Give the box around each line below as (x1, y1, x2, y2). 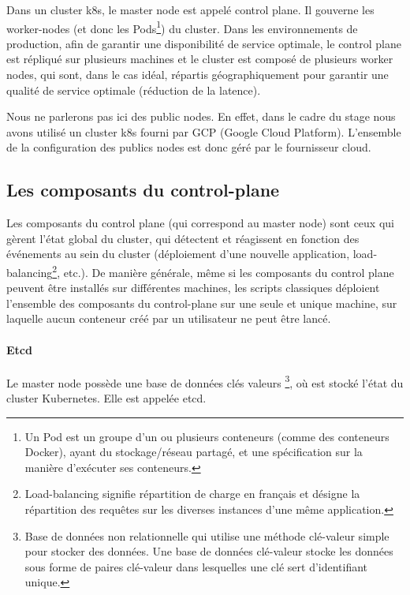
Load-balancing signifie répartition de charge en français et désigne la (24, 485, 360, 502)
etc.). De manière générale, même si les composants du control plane (63, 264, 394, 280)
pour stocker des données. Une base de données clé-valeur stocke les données (24, 543, 393, 559)
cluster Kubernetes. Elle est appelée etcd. (6, 390, 207, 406)
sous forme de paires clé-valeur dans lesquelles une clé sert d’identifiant (24, 558, 368, 574)
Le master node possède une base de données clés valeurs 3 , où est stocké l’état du (6, 372, 404, 391)
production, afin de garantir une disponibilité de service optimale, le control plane (6, 35, 401, 51)
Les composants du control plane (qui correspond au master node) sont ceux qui (6, 215, 394, 231)
